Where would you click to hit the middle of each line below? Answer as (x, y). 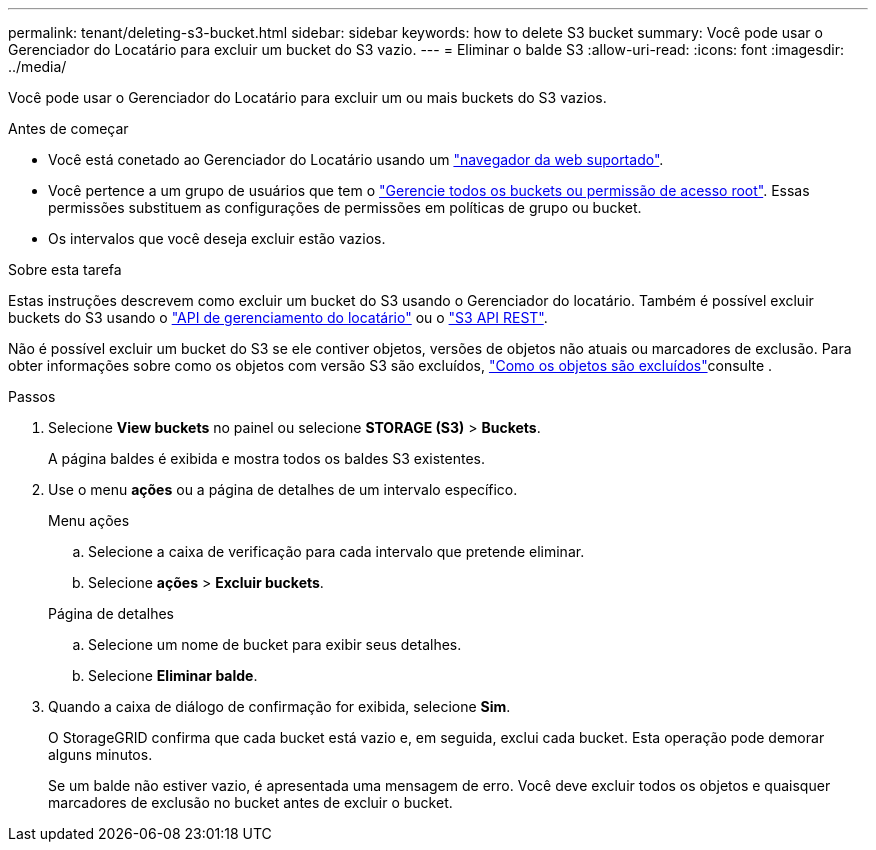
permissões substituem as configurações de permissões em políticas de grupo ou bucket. (345, 207)
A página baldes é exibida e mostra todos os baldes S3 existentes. (266, 458)
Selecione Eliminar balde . (173, 675)
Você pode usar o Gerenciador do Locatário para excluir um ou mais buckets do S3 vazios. (307, 97)
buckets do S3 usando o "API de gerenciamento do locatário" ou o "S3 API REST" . (278, 317)
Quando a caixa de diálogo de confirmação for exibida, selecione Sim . (279, 706)
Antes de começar (68, 128)
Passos (32, 396)
